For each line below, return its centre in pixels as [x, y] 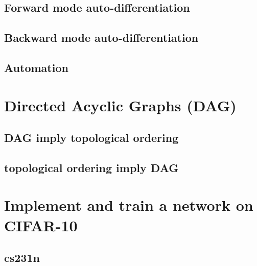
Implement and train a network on [129, 205]
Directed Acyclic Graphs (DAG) [120, 105]
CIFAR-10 [41, 225]
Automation [36, 67]
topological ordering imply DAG [91, 167]
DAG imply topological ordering [91, 138]
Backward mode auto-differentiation [101, 38]
